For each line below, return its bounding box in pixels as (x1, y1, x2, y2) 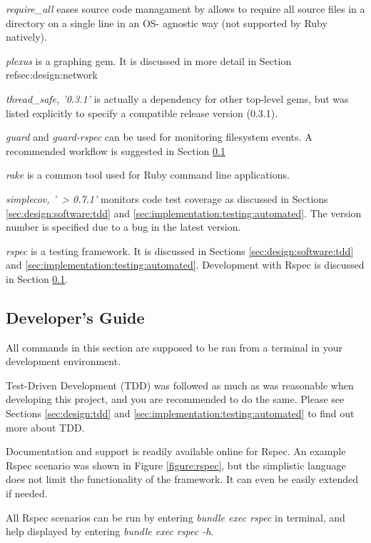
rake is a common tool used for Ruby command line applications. (6, 167, 290, 182)
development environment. (6, 354, 121, 369)
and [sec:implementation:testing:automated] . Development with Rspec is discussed (6, 257, 365, 272)
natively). (6, 29, 47, 44)
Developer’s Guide (6, 306, 145, 328)
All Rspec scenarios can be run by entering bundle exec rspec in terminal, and (6, 509, 345, 524)
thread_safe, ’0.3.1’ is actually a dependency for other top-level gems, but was (6, 91, 349, 106)
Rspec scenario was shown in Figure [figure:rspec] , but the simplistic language (6, 457, 346, 472)
